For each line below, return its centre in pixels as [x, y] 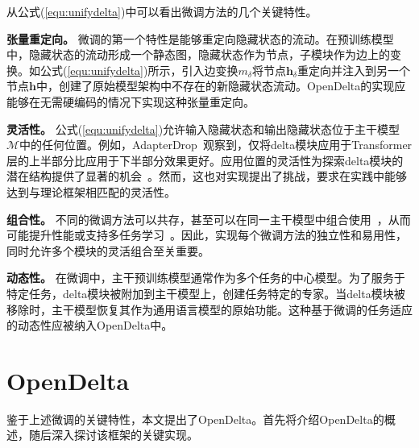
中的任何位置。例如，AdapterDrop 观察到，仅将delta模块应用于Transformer [216, 145]
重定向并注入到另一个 [353, 70]
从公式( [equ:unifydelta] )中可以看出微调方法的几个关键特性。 [162, 11]
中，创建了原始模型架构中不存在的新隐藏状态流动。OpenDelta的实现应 [221, 86]
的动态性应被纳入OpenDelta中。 [90, 325]
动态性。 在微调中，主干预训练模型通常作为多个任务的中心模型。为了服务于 [206, 278]
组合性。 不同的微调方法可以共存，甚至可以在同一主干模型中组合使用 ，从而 [209, 219]
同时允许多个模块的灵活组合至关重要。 [108, 250]
